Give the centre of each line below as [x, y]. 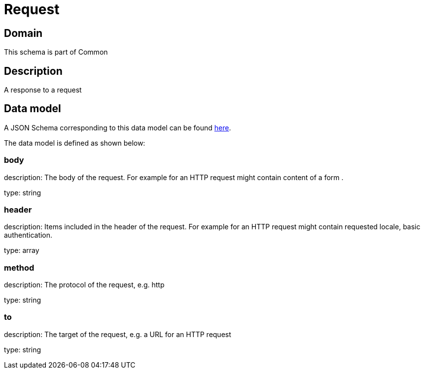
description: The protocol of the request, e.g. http [84, 285]
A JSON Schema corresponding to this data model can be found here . [118, 127]
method [19, 267]
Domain [23, 33]
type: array [22, 250]
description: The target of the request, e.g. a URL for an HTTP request [118, 334]
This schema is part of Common [56, 52]
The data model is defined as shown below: [75, 143]
